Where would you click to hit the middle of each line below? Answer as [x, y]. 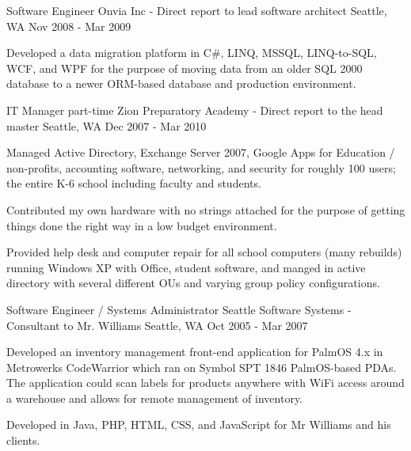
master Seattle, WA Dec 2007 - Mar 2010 [107, 125]
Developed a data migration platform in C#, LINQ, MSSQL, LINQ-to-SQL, [192, 53]
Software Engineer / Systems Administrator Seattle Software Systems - [179, 309]
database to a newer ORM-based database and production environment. [181, 83]
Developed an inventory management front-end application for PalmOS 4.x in [195, 352]
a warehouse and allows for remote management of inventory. [155, 398]
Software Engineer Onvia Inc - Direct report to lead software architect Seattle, [197, 10]
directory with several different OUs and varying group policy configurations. [193, 283]
